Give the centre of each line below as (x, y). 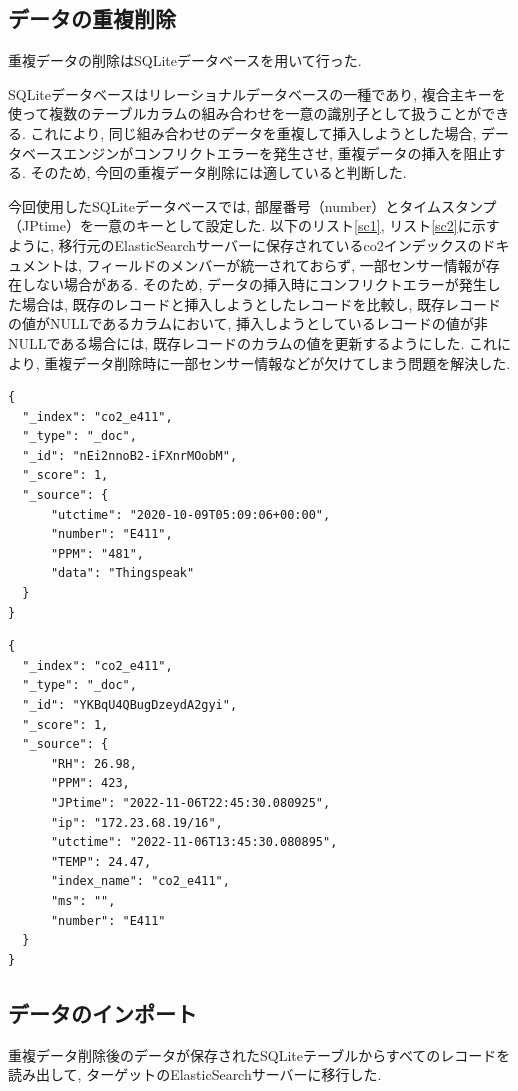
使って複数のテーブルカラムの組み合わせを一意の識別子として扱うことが (245, 113)
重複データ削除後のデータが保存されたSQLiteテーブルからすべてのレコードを (259, 1054)
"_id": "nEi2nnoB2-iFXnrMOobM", (130, 455)
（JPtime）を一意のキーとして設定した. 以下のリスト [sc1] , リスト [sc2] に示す (254, 225)
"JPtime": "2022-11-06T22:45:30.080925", (190, 802)
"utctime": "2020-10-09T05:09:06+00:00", (190, 514)
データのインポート (102, 1012)
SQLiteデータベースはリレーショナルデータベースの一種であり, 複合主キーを (257, 93)
